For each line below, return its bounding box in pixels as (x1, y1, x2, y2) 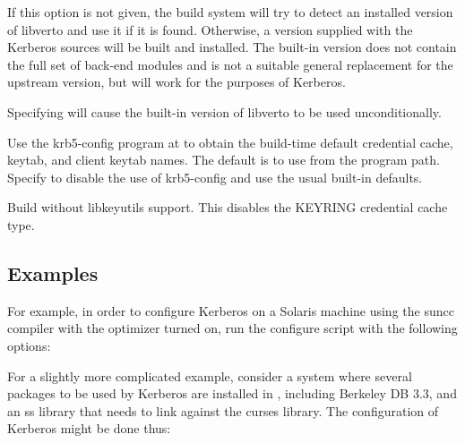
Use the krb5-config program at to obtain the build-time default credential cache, (7, 132, 453, 151)
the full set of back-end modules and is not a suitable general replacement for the (7, 55, 453, 73)
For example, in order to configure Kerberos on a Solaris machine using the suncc (7, 301, 454, 319)
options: (7, 336, 51, 354)
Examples (7, 259, 99, 286)
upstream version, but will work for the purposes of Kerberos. (7, 72, 346, 91)
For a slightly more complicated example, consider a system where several (7, 366, 412, 385)
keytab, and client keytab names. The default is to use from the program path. (7, 150, 440, 169)
